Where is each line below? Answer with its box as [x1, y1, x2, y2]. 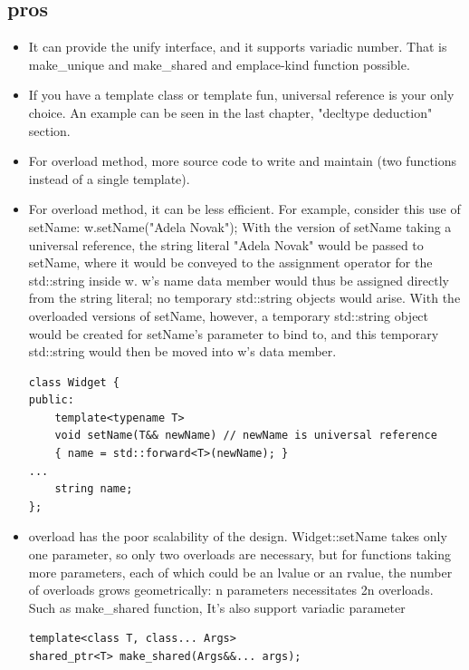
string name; [54, 482, 133, 496]
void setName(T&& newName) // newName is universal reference [54, 429, 437, 442]
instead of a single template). [28, 169, 190, 188]
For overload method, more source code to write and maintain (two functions [28, 151, 457, 170]
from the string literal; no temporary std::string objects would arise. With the [28, 288, 461, 307]
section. [28, 121, 71, 140]
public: [28, 393, 74, 407]
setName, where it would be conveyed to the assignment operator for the [28, 253, 433, 272]
